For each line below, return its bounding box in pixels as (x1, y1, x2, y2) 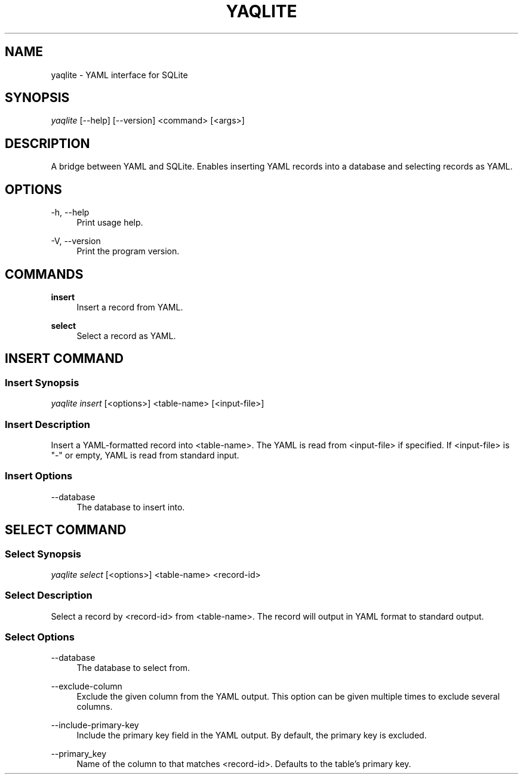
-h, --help (51, 207, 90, 218)
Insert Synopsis (5, 376, 79, 389)
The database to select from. (76, 663, 190, 673)
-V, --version (51, 236, 101, 247)
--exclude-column (51, 681, 122, 692)
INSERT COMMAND (5, 351, 124, 367)
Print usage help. (76, 217, 143, 228)
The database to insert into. (76, 501, 185, 512)
